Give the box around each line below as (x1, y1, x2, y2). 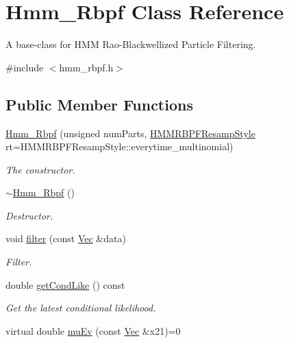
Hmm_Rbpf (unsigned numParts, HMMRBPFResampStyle (5, 126, 255, 140)
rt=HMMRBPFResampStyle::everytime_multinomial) (5, 139, 234, 154)
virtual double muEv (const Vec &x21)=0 (5, 323, 181, 338)
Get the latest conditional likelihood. (5, 300, 156, 315)
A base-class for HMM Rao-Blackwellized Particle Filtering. (5, 37, 256, 51)
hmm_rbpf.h (59, 60, 114, 74)
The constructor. (5, 162, 75, 176)
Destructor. (5, 208, 53, 222)
